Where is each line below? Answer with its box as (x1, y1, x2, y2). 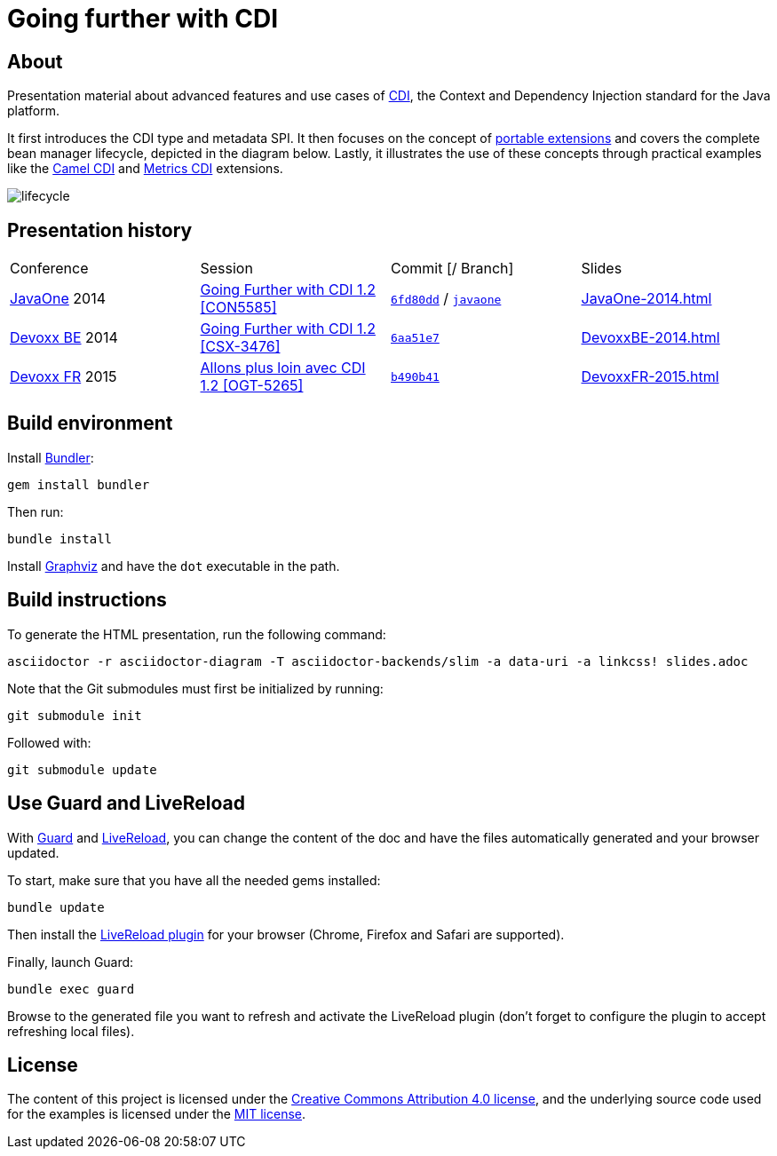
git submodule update (7, 762, 157, 777)
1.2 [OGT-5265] (200, 376, 304, 395)
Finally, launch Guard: (7, 954, 134, 970)
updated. (7, 844, 59, 860)
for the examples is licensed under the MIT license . (7, 1106, 306, 1122)
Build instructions (7, 589, 167, 612)
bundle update (7, 899, 105, 915)
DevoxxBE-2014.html (581, 329, 720, 347)
